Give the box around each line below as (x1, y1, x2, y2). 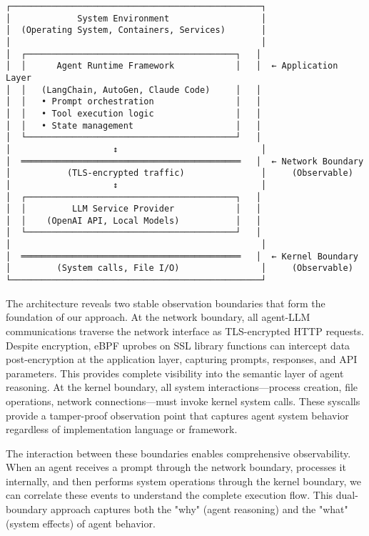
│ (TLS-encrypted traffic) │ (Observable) (6, 168, 353, 179)
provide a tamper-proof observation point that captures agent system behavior (6, 407, 349, 422)
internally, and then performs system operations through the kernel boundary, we (6, 473, 362, 488)
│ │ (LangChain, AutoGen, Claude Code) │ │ (6, 84, 261, 95)
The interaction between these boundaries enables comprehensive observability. (6, 445, 351, 460)
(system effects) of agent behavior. (6, 515, 156, 530)
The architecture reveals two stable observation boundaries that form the (6, 295, 325, 310)
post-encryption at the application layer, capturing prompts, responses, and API (6, 352, 358, 367)
